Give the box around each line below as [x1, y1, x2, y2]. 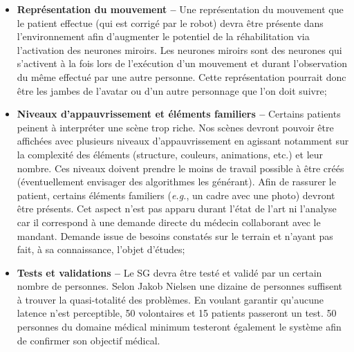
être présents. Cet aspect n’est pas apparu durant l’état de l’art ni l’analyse [17, 201, 337, 216]
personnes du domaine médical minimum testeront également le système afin [17, 319, 342, 334]
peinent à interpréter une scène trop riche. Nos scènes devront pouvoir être [17, 120, 334, 134]
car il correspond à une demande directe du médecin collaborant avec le [17, 214, 321, 229]
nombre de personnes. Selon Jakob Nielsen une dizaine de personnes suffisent [17, 279, 343, 293]
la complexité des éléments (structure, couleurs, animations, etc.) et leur [17, 147, 324, 161]
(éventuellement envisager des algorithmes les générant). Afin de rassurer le [17, 174, 336, 189]
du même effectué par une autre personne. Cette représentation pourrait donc [17, 69, 346, 84]
